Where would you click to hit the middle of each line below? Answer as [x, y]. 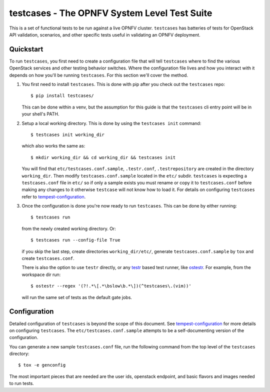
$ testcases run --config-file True [75, 240]
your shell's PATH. [40, 114]
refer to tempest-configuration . [54, 196]
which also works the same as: [53, 146]
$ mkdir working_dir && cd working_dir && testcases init [103, 157]
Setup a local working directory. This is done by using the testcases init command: [111, 123]
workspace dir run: [41, 274]
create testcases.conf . [48, 258]
